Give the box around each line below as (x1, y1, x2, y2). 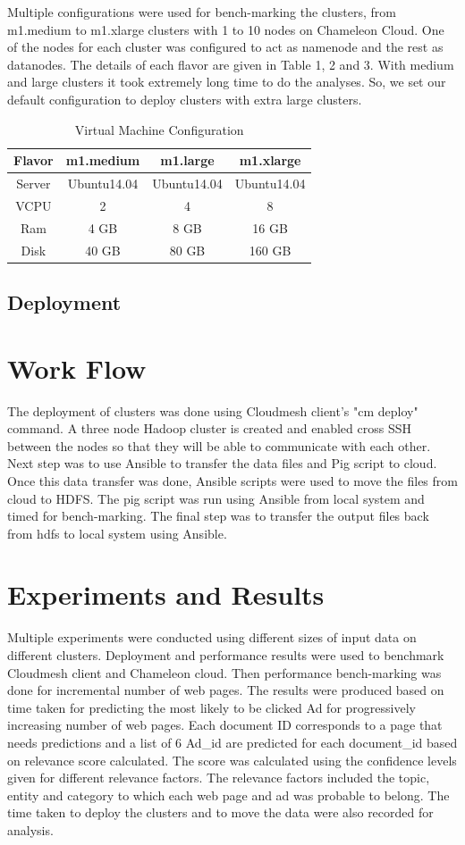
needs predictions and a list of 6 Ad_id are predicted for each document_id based (7, 732, 458, 751)
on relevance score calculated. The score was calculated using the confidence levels (7, 750, 457, 769)
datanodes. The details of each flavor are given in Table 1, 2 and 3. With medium (7, 54, 454, 73)
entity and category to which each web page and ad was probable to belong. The (7, 785, 450, 804)
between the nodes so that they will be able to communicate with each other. (7, 436, 431, 455)
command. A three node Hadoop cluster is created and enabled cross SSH (7, 419, 411, 438)
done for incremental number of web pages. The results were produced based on (7, 681, 444, 699)
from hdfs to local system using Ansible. (7, 523, 227, 542)
